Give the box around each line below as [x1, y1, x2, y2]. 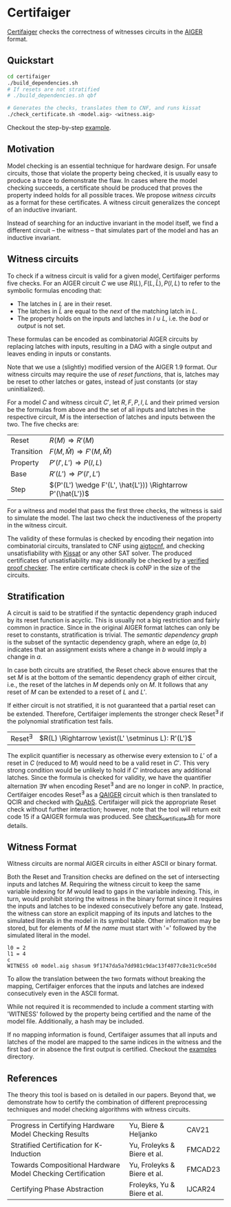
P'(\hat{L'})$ [49, 488, 89, 498]
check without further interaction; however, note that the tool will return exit [7, 805, 221, 813]
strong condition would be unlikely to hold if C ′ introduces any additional [7, 766, 212, 774]
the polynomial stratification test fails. [7, 717, 113, 726]
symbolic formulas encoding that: [7, 286, 102, 294]
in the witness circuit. [7, 521, 67, 529]
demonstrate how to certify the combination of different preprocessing [7, 1098, 208, 1107]
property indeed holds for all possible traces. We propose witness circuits [7, 191, 217, 199]
